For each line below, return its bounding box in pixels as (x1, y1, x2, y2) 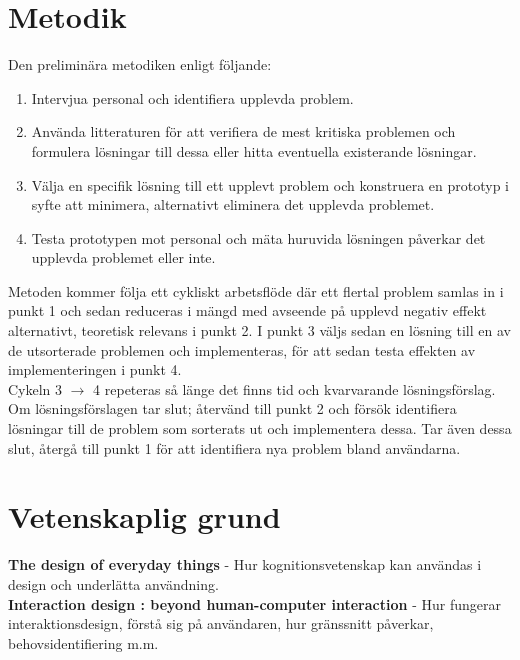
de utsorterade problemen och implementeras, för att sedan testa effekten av (8, 339, 476, 360)
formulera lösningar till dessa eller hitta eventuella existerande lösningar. (31, 140, 477, 161)
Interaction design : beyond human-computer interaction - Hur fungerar (8, 593, 501, 614)
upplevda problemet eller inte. (31, 247, 216, 268)
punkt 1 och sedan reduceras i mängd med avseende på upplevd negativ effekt (8, 300, 487, 321)
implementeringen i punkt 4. (8, 359, 182, 380)
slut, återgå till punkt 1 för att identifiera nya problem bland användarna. (8, 437, 461, 458)
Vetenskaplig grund (8, 496, 281, 537)
